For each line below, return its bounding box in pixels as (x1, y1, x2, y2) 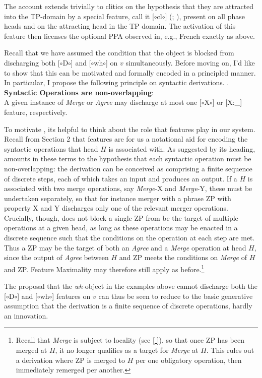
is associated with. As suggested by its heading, (108, 143, 255, 154)
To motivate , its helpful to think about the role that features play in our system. (4, 123, 255, 134)
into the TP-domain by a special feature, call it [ (4, 11, 154, 21)
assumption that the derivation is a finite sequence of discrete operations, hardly (4, 300, 252, 311)
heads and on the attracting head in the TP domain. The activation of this (4, 21, 236, 31)
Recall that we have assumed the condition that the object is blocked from (4, 47, 234, 58)
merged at (16, 345, 47, 355)
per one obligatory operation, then (135, 354, 242, 365)
